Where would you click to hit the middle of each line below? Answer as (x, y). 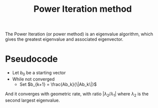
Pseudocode (32, 59)
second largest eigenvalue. (32, 100)
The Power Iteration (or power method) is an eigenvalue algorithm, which (79, 34)
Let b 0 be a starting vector (39, 73)
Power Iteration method (83, 9)
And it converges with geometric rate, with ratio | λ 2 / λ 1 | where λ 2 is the (77, 94)
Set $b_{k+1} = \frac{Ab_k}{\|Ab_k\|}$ (58, 84)
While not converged (33, 79)
